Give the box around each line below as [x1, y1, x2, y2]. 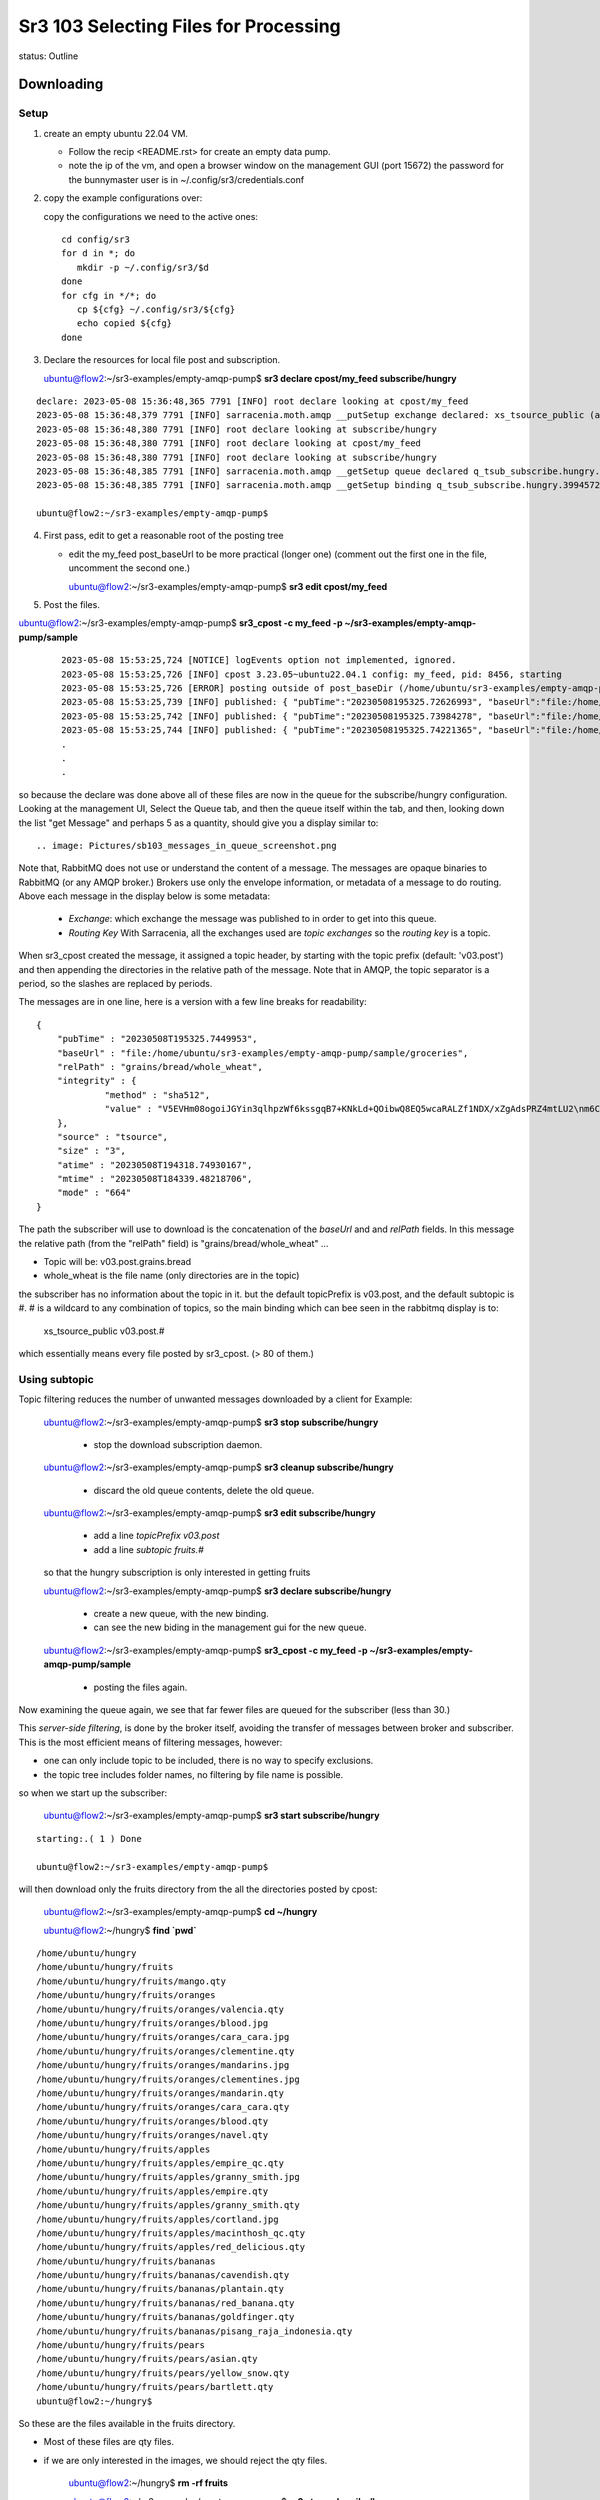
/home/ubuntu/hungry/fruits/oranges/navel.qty [36, 2130, 269, 2141]
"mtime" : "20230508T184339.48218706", [56, 1173, 253, 1185]
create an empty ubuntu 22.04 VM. [43, 127, 189, 139]
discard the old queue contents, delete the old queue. [93, 1484, 315, 1496]
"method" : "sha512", [104, 1089, 211, 1100]
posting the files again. [93, 1681, 188, 1693]
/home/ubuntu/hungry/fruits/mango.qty [36, 1975, 227, 1987]
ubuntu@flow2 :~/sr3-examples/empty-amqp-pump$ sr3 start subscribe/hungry [43, 1810, 380, 1822]
